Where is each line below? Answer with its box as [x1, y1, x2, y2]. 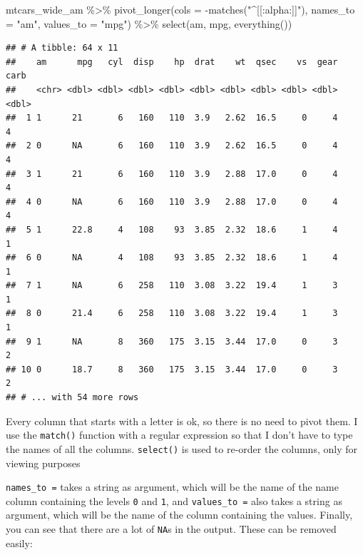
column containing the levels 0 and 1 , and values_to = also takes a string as [6, 493, 342, 508]
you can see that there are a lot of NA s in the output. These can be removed [6, 521, 337, 536]
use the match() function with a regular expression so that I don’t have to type [6, 427, 353, 442]
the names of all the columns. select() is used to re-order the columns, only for [6, 441, 357, 456]
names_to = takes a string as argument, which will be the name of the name [6, 479, 339, 494]
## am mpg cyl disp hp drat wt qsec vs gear [6, 56, 338, 67]
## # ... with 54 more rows [6, 392, 139, 403]
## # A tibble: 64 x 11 [6, 43, 118, 54]
